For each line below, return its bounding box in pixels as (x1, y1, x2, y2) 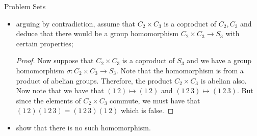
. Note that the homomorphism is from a (116, 65, 244, 75)
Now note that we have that (16, 85, 104, 96)
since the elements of (16, 95, 81, 105)
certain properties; (16, 38, 73, 48)
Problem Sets (4, 1, 46, 11)
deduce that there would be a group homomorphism (16, 28, 179, 39)
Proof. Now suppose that (16, 55, 94, 66)
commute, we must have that (109, 95, 200, 105)
